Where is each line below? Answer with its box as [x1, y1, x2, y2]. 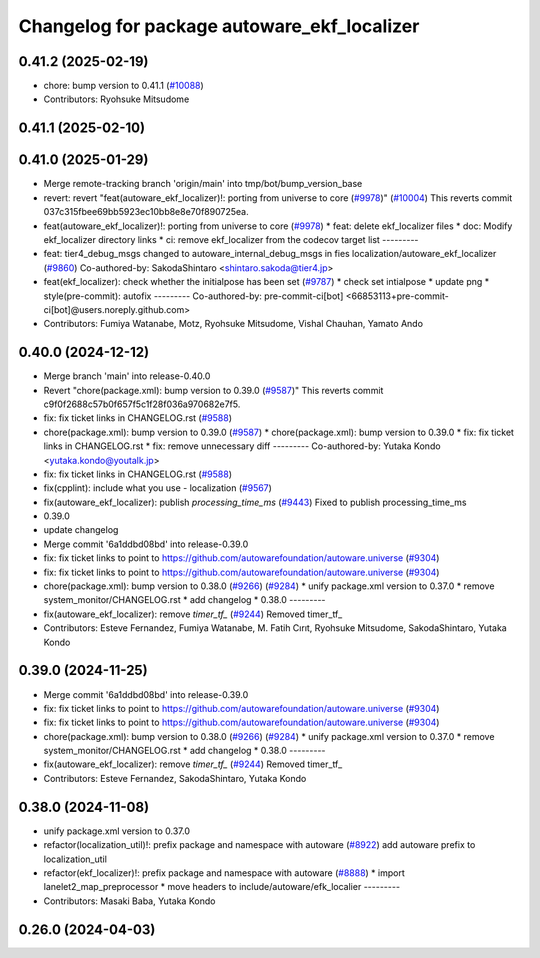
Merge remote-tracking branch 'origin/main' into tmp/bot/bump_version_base [43, 178, 363, 190]
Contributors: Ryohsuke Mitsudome [43, 93, 190, 105]
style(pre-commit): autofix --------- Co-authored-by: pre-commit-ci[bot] [43, 290, 344, 302]
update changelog [43, 524, 119, 536]
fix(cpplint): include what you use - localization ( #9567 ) [43, 482, 272, 494]
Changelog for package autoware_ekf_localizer [18, 15, 420, 37]
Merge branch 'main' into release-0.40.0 [43, 370, 211, 382]
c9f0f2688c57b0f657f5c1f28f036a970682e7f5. [43, 398, 241, 410]
